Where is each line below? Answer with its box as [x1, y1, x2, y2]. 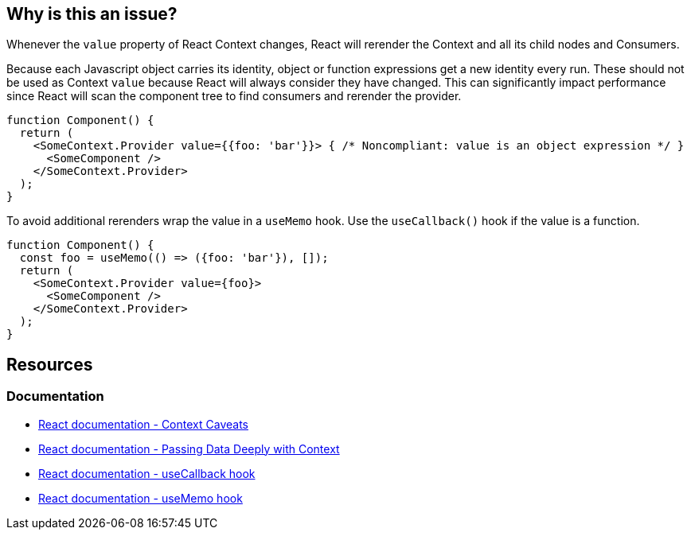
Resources [6, 354, 93, 375]
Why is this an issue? [6, 4, 178, 24]
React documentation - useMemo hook [38, 491, 243, 505]
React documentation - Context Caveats [38, 417, 248, 431]
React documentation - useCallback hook [38, 466, 256, 480]
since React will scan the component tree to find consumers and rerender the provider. [6, 89, 462, 103]
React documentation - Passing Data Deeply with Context [38, 441, 340, 456]
